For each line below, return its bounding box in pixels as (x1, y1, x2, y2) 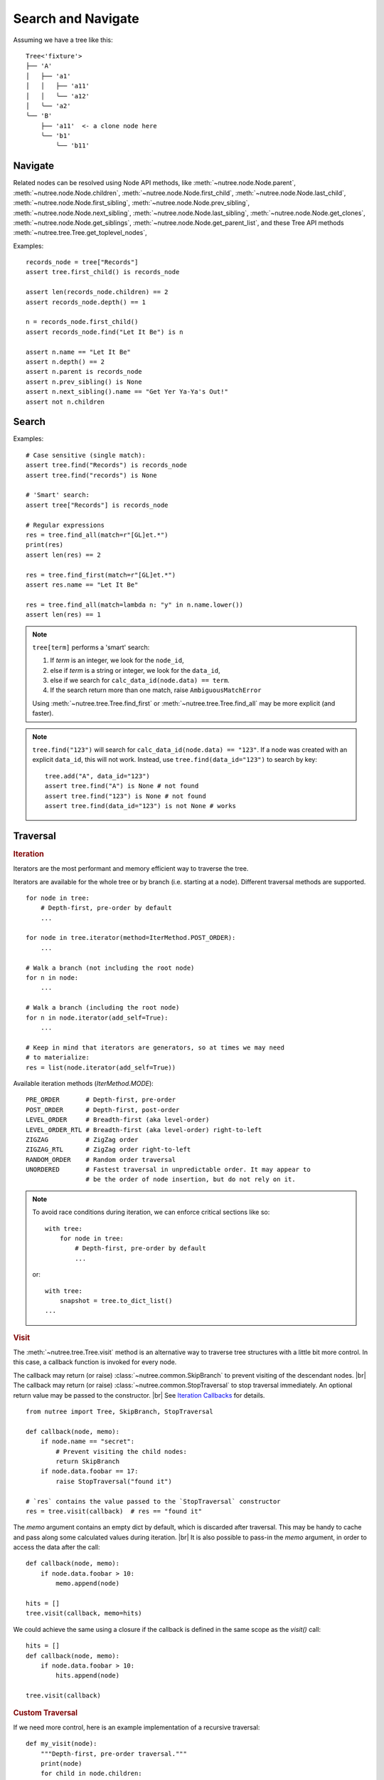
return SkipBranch (55, 1457, 120, 1465)
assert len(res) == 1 (26, 611, 101, 619)
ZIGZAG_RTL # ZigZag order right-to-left (26, 1146, 191, 1153)
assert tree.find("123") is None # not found (45, 792, 206, 800)
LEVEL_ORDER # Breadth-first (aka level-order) (26, 1116, 210, 1124)
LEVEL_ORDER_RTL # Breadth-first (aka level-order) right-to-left (26, 1126, 262, 1134)
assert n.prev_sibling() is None (26, 377, 142, 386)
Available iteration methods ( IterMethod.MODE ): (13, 1079, 154, 1087)
